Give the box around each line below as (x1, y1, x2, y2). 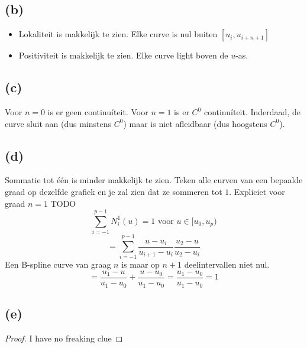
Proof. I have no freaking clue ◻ (5, 331, 123, 344)
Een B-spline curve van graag (5, 258, 111, 271)
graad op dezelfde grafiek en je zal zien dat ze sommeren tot (5, 185, 222, 197)
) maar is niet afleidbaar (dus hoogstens (123, 117, 267, 129)
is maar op (121, 258, 160, 271)
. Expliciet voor (229, 185, 285, 197)
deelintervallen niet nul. (184, 258, 270, 271)
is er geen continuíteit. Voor (47, 106, 148, 118)
